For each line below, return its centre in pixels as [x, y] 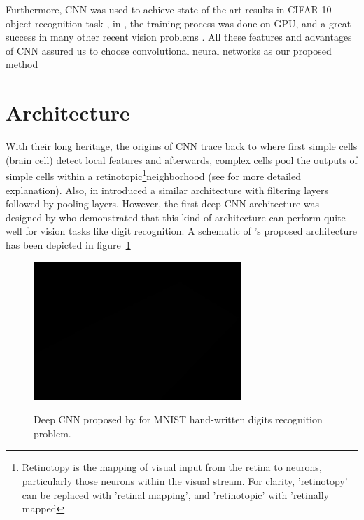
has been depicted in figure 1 [68, 244]
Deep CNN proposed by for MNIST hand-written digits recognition [178, 419]
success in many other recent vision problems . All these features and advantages [179, 37]
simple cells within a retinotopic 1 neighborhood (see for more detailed [153, 175]
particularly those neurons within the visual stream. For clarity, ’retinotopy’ [185, 480]
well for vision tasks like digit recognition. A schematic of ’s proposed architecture [181, 231]
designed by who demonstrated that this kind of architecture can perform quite [176, 217]
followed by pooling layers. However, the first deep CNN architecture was [162, 204]
